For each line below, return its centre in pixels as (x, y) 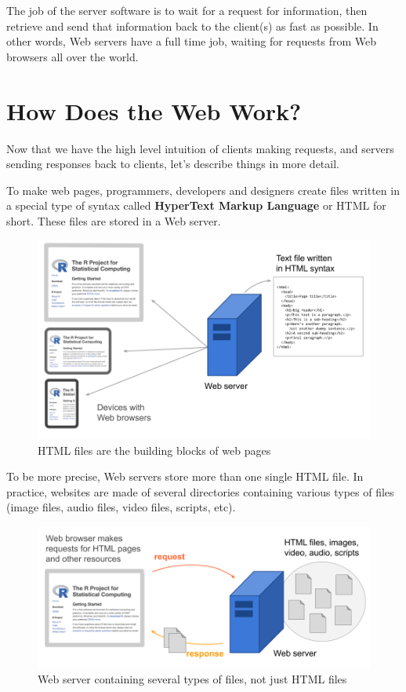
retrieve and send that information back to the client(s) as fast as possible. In (192, 26)
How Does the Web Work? (154, 110)
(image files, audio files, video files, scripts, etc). (121, 507)
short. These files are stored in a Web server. (114, 220)
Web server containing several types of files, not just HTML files (192, 679)
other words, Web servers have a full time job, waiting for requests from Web (191, 41)
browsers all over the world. (72, 56)
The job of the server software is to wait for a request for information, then (187, 10)
